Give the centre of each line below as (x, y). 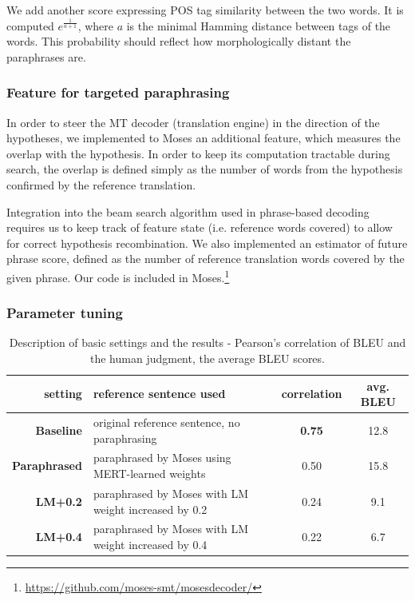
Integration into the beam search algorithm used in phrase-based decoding (188, 211)
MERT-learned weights (149, 474)
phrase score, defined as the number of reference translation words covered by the (206, 259)
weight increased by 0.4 (150, 544)
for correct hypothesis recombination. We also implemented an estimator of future (207, 243)
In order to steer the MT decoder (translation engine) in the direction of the (193, 122)
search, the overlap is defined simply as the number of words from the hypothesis (205, 169)
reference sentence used (159, 394)
